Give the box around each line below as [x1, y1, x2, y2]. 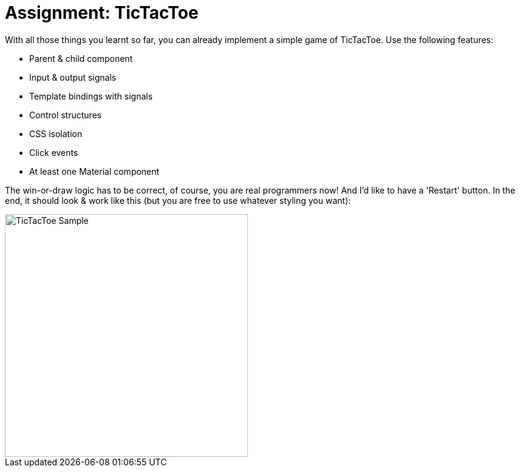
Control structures [29, 109, 102, 120]
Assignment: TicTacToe [5, 2, 199, 23]
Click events [29, 147, 78, 158]
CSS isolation [29, 128, 83, 139]
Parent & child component [29, 53, 133, 64]
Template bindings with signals [29, 90, 153, 101]
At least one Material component [29, 166, 160, 177]
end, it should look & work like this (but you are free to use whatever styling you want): [5, 195, 351, 206]
